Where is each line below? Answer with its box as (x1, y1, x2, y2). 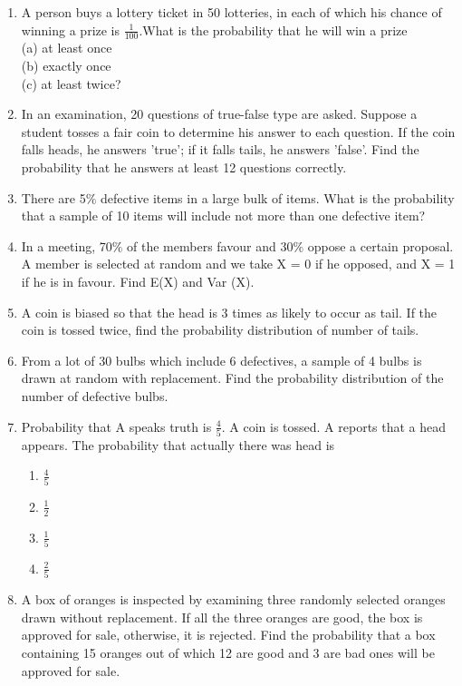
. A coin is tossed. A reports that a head (221, 416, 447, 436)
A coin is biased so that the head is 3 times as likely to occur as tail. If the (21, 302, 438, 321)
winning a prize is (21, 20, 120, 39)
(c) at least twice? (21, 73, 121, 93)
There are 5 (21, 188, 86, 207)
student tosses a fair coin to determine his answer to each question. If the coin (21, 122, 456, 141)
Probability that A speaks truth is (21, 416, 212, 436)
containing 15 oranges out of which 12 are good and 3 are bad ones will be (21, 642, 435, 661)
